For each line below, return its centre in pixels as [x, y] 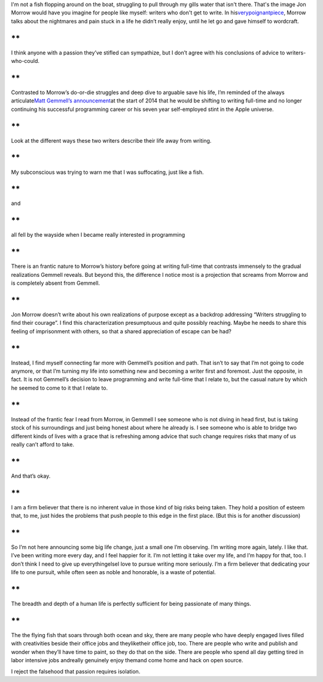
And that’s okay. [31, 476]
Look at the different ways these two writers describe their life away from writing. [111, 140]
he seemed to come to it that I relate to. [60, 388]
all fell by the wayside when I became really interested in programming [98, 235]
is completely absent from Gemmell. [56, 283]
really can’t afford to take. [43, 444]
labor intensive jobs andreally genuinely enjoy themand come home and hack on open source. [127, 660]
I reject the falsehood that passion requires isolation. [76, 671]
